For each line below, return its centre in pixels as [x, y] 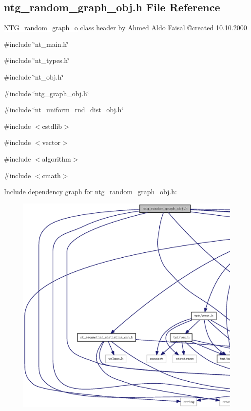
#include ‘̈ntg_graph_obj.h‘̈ [47, 93]
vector [51, 142]
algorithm [57, 158]
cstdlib [52, 126]
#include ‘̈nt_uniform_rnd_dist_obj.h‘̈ [64, 110]
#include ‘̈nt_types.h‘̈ [37, 60]
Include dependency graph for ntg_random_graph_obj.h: [90, 192]
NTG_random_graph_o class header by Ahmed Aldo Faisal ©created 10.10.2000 [125, 28]
